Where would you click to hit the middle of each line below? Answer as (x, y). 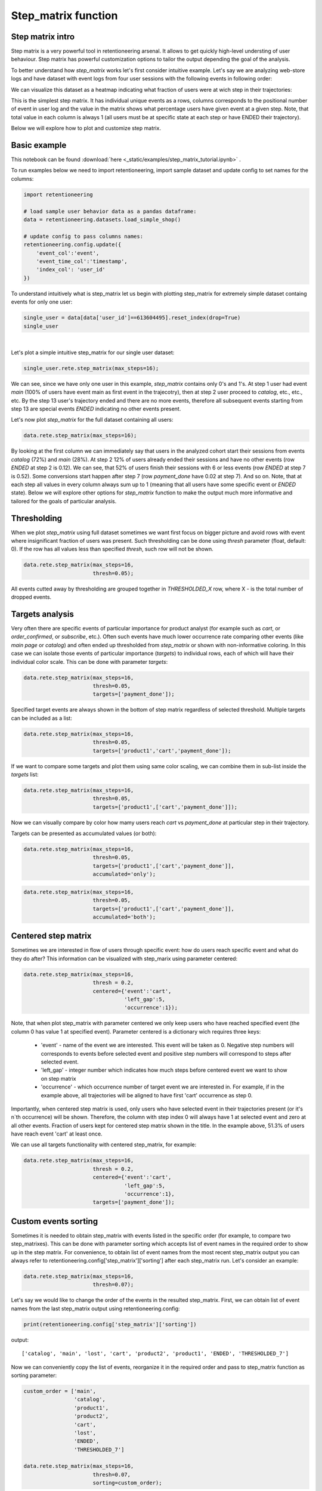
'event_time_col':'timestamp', (82, 261)
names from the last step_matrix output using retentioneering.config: (95, 1309)
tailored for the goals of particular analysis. (64, 501)
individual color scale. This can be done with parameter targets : (89, 661)
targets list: (25, 774)
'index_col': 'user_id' (71, 270)
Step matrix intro (43, 37)
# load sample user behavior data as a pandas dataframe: (110, 211)
